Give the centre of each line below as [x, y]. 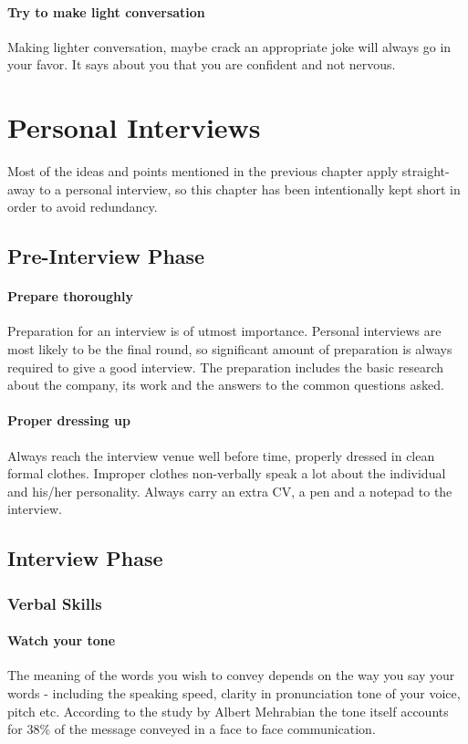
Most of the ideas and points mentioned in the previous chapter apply [203, 171]
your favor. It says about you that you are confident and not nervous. [202, 64]
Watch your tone [62, 640]
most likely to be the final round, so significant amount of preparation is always [230, 349]
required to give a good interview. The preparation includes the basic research [226, 367]
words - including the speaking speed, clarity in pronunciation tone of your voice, [234, 693]
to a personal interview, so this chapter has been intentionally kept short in [250, 189]
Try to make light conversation [106, 11]
